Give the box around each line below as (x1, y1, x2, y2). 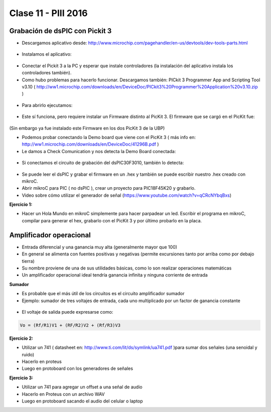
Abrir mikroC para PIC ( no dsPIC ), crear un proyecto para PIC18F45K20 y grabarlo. (22, 185, 196, 191)
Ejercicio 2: (9, 335, 34, 341)
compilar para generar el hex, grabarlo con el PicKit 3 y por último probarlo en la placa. (22, 217, 202, 223)
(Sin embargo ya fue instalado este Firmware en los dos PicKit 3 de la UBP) (9, 125, 165, 131)
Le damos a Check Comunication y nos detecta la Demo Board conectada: (22, 148, 176, 154)
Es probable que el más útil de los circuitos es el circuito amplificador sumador (22, 291, 185, 297)
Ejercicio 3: (9, 374, 34, 381)
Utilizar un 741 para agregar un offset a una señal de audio (22, 384, 143, 390)
